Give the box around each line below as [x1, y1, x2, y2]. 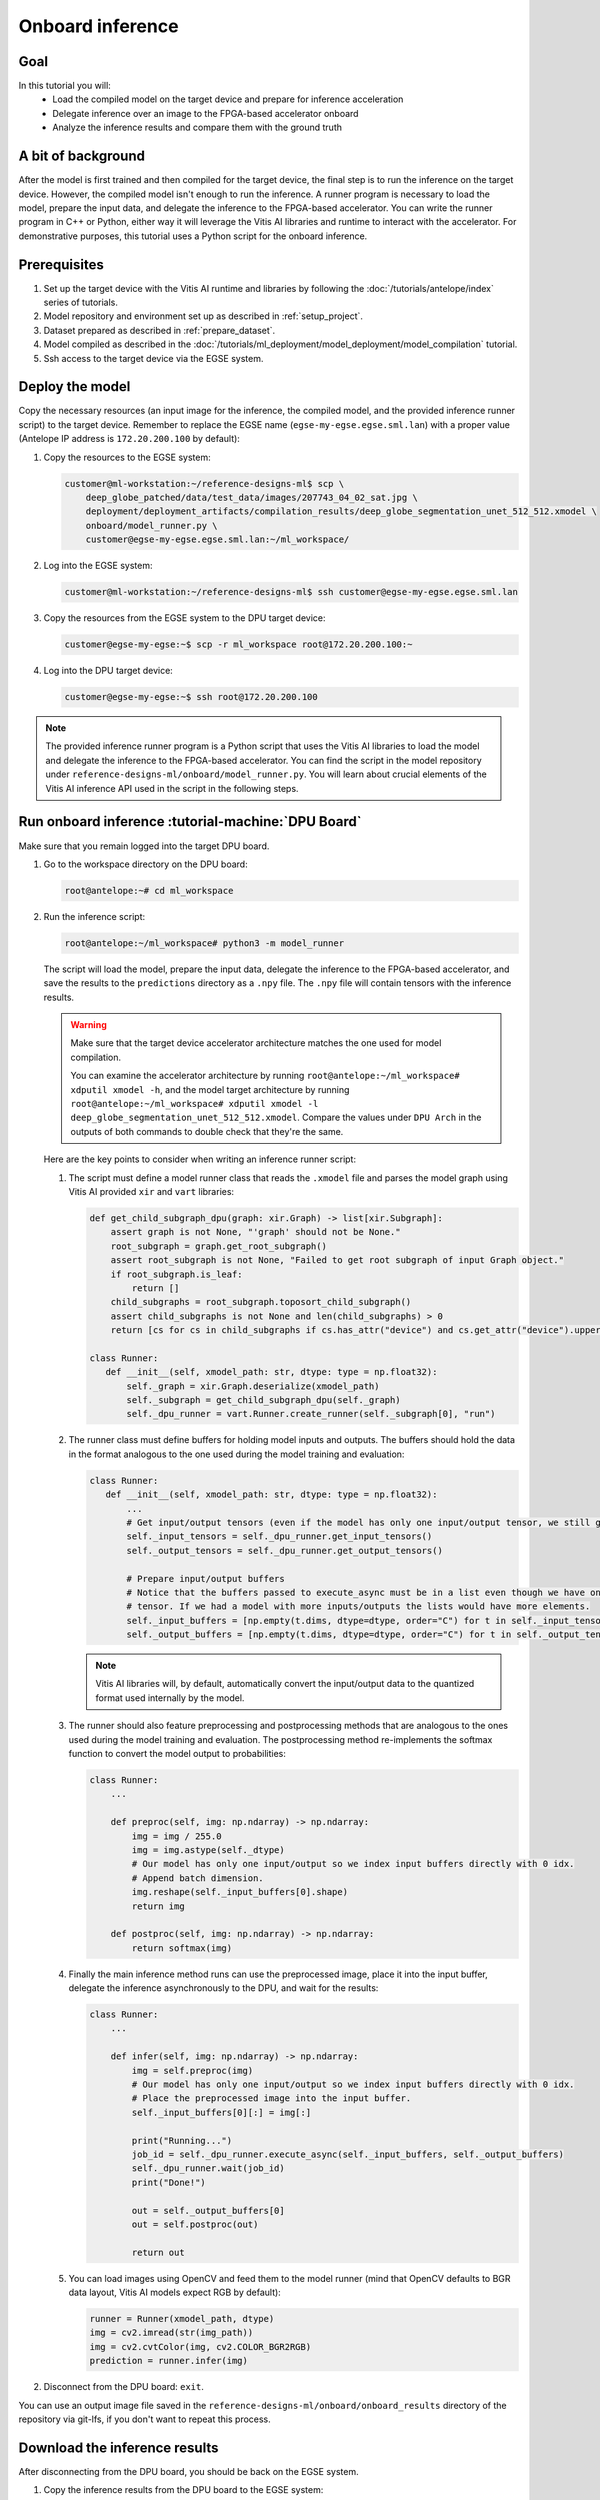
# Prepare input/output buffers [126, 1573, 285, 1584]
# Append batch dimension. [131, 1872, 264, 1884]
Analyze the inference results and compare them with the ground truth [52, 121, 342, 134]
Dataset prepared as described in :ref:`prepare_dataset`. [43, 324, 276, 336]
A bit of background [18, 148, 145, 165]
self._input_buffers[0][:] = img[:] [131, 2106, 312, 2118]
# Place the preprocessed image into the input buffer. [131, 2093, 412, 2104]
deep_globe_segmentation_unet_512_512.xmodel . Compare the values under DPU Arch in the [70, 1111, 482, 1124]
